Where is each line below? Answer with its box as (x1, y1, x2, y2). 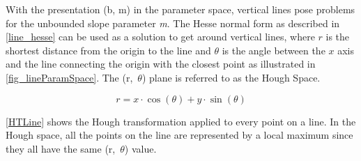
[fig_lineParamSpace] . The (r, (6, 70, 133, 84)
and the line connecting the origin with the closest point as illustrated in (6, 56, 316, 71)
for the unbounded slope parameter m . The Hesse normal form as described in (6, 15, 340, 30)
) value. (124, 141, 157, 155)
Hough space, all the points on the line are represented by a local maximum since (6, 128, 353, 142)
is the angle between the (222, 43, 325, 57)
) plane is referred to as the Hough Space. (141, 70, 321, 84)
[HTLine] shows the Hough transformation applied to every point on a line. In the (6, 114, 356, 128)
